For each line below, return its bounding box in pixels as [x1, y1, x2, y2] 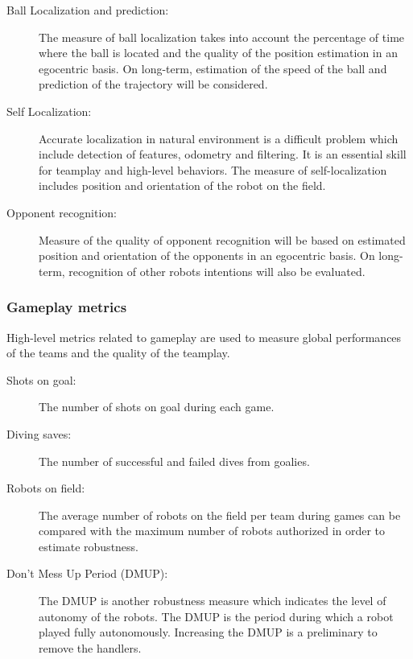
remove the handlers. [39, 639, 142, 656]
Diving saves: [6, 425, 72, 442]
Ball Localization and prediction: [6, 2, 169, 18]
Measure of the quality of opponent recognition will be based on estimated [39, 231, 406, 248]
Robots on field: [6, 480, 85, 496]
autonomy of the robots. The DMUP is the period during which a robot [39, 608, 394, 624]
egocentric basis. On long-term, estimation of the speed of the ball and [39, 60, 387, 76]
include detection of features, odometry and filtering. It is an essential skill [39, 146, 407, 163]
